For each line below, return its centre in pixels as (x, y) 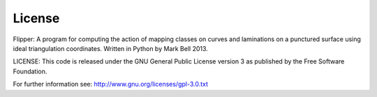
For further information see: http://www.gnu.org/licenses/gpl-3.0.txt (111, 84)
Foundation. (30, 71)
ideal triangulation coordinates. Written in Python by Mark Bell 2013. (111, 48)
